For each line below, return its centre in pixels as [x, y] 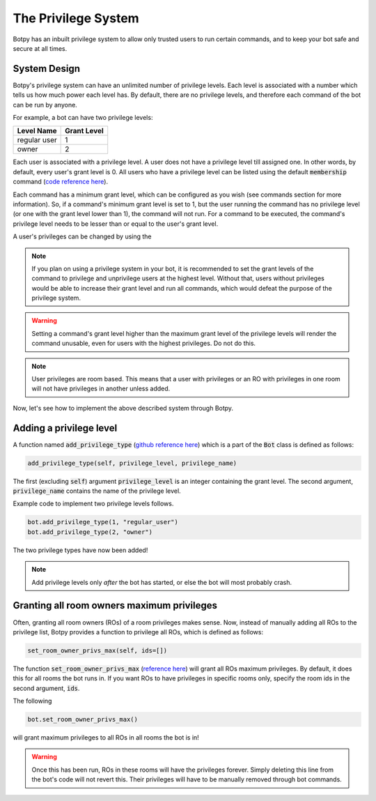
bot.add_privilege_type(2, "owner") [90, 532]
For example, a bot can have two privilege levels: [83, 118]
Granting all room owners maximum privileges [115, 605]
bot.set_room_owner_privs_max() [83, 719]
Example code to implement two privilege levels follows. [93, 504]
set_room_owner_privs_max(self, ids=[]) [97, 650]
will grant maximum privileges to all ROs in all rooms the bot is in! [106, 738]
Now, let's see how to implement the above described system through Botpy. [123, 408]
